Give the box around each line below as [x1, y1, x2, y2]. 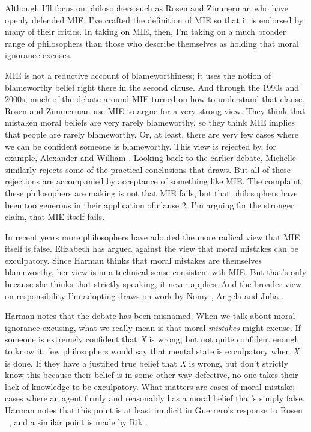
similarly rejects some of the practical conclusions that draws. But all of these [5, 163, 291, 175]
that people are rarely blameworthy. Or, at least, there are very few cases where [5, 127, 298, 140]
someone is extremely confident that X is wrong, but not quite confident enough [5, 333, 300, 345]
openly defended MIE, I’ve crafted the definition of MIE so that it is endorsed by [5, 13, 303, 26]
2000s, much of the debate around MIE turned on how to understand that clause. [5, 93, 305, 105]
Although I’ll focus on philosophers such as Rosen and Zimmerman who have [5, 2, 289, 14]
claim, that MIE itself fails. [5, 210, 105, 223]
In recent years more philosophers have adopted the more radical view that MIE [5, 230, 300, 243]
